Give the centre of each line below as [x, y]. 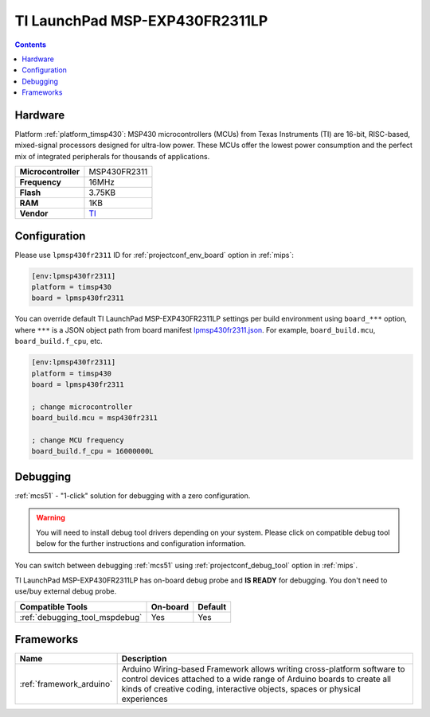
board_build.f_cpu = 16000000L [93, 451]
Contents [31, 45]
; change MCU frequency [78, 440]
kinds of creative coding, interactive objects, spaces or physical [241, 689]
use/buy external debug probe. [66, 591]
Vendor [34, 213]
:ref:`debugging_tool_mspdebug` [81, 617]
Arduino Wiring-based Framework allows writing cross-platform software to [263, 669]
